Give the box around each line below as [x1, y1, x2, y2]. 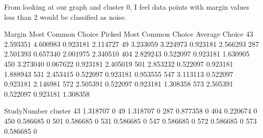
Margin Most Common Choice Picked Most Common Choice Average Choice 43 [4, 29, 253, 39]
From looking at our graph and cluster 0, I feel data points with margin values [4, 2, 249, 12]
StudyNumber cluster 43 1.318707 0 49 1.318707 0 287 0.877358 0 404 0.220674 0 [4, 105, 257, 116]
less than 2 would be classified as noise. [4, 11, 126, 22]
